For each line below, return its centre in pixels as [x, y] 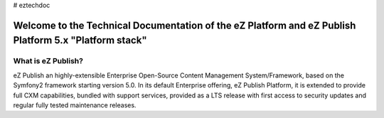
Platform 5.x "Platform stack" [80, 40]
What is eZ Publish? [48, 61]
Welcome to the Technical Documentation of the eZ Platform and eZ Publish [185, 25]
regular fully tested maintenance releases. [75, 105]
